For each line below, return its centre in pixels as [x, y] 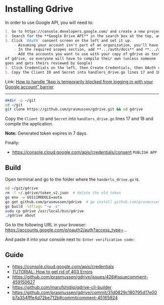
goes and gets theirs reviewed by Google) [49, 63]
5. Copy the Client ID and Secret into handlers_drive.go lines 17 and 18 [83, 72]
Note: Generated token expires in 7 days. [46, 133]
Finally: [12, 143]
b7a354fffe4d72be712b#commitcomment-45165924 [65, 298]
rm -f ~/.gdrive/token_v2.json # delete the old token [63, 193]
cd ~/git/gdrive [21, 188]
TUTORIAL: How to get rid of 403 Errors [52, 272]
